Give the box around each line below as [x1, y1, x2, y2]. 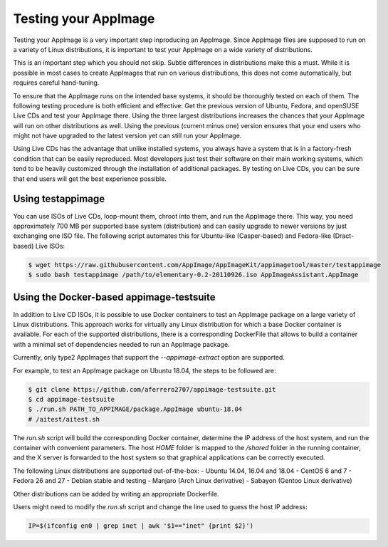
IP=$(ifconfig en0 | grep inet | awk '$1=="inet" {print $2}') [28, 522, 254, 530]
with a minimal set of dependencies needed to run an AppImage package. [13, 340, 231, 348]
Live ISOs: [35, 241, 65, 250]
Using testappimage [13, 193, 105, 205]
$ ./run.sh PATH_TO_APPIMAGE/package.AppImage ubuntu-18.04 [28, 405, 243, 413]
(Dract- [332, 231, 355, 240]
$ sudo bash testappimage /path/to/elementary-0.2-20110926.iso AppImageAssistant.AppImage [28, 271, 359, 279]
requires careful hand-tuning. [13, 78, 100, 87]
